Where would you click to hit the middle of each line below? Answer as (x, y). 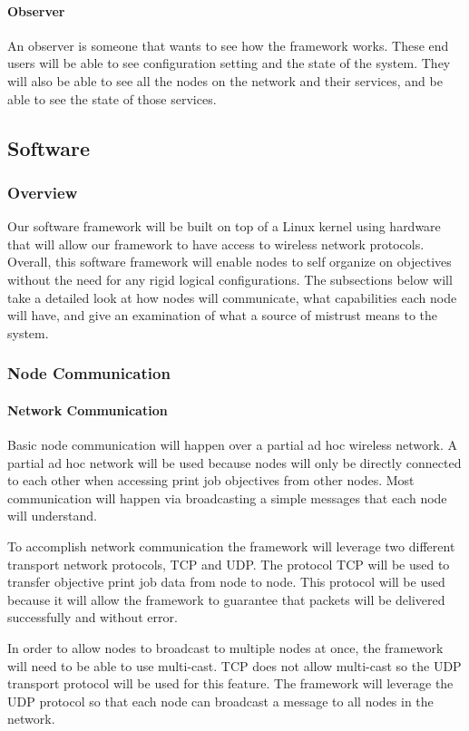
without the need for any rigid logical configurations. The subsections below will (230, 279)
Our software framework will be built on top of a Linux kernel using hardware (224, 226)
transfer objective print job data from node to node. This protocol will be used (226, 582)
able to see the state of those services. (112, 98)
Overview (43, 192)
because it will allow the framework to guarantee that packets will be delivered (226, 599)
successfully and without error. (93, 617)
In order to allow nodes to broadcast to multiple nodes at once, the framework (225, 647)
